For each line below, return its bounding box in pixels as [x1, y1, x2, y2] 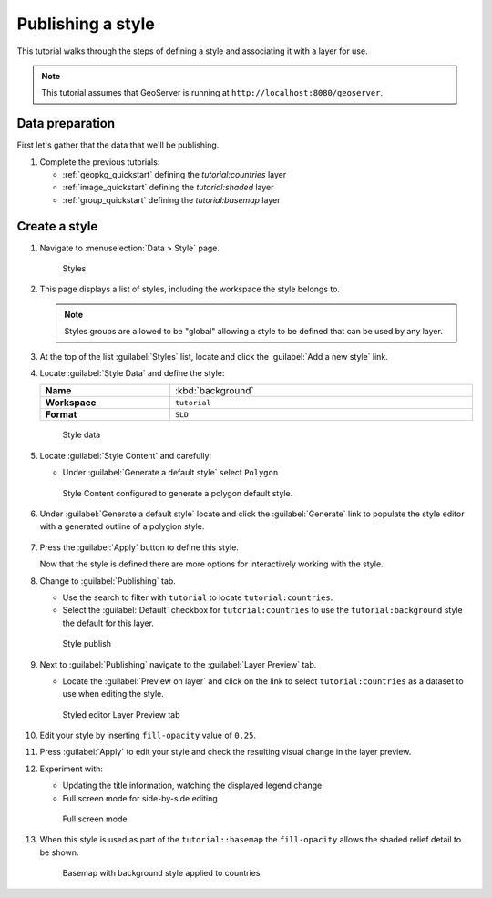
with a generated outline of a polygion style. [39, 521, 205, 532]
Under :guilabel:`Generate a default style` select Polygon [62, 467, 279, 478]
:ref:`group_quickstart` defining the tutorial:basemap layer [62, 194, 281, 205]
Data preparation [16, 116, 116, 131]
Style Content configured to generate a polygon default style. [62, 487, 293, 498]
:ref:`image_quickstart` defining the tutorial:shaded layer [62, 182, 274, 193]
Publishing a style [16, 14, 155, 34]
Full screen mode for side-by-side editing [62, 792, 218, 803]
